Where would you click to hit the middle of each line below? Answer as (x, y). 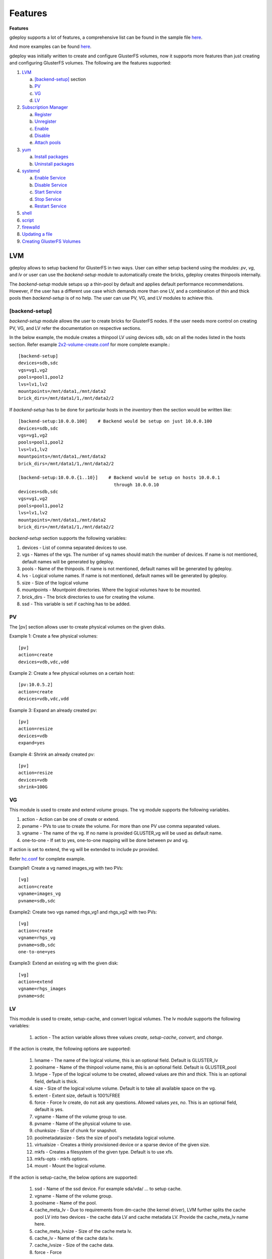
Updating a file (37, 234)
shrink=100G (33, 787)
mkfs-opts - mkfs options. (61, 1159)
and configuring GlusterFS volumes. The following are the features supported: (90, 63)
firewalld (31, 227)
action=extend (36, 982)
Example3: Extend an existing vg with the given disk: (64, 963)
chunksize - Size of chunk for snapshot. (76, 1131)
